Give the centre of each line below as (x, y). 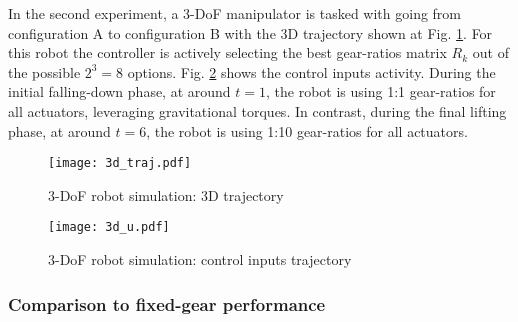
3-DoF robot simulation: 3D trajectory (166, 194)
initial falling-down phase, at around (119, 91)
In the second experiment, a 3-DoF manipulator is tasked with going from (235, 13)
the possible (44, 71)
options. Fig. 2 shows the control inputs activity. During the (311, 71)
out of (490, 52)
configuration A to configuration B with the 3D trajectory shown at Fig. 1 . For (250, 32)
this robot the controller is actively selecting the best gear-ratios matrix (227, 52)
